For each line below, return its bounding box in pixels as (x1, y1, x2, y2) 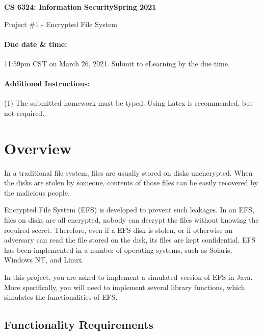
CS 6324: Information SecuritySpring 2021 (4, 2, 156, 12)
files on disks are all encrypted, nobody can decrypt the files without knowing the (4, 214, 259, 225)
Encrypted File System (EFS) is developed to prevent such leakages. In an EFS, (4, 204, 254, 215)
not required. (4, 107, 45, 118)
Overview (4, 137, 72, 158)
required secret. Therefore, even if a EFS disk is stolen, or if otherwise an (4, 224, 233, 235)
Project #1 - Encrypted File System (4, 18, 118, 29)
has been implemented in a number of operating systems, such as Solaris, (4, 244, 232, 255)
